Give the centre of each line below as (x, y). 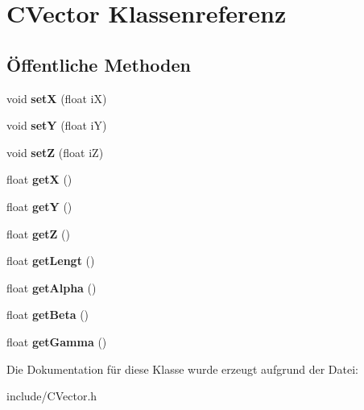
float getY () (39, 206)
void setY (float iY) (57, 125)
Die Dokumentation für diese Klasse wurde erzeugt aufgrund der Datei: (182, 369)
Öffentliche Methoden (99, 64)
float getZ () (38, 233)
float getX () (39, 179)
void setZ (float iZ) (55, 152)
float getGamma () (57, 341)
